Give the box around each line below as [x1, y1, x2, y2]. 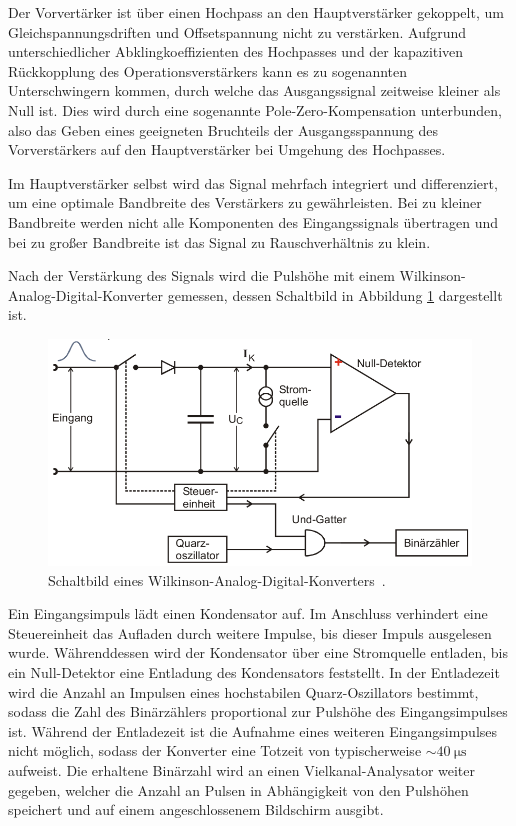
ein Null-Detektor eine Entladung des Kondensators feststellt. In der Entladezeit [8, 662, 500, 683]
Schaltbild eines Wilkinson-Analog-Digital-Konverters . [48, 569, 386, 590]
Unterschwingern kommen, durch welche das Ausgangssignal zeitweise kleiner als [8, 80, 501, 101]
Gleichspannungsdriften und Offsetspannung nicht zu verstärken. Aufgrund [8, 21, 467, 42]
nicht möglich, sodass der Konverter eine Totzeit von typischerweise [8, 740, 422, 761]
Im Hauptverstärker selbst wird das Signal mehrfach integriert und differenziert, [8, 172, 498, 193]
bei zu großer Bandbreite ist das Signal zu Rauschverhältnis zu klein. [8, 231, 431, 252]
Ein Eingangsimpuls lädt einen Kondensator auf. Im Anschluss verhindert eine [8, 603, 488, 624]
